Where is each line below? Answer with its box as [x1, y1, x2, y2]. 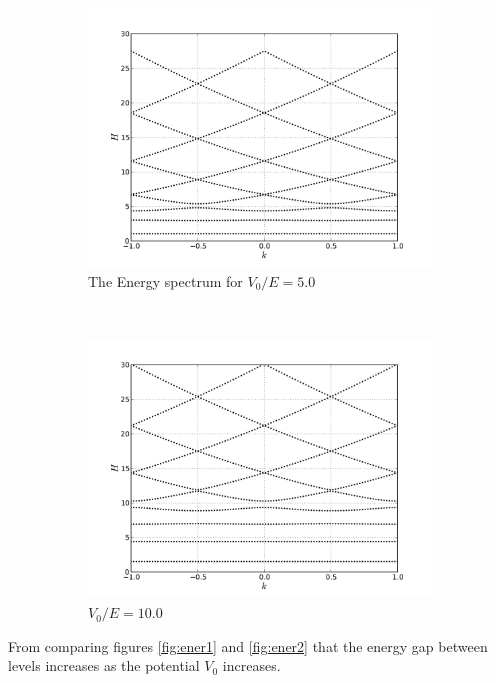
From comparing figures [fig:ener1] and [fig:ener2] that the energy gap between [8, 635, 488, 656]
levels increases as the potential [8, 655, 200, 676]
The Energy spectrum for [88, 270, 243, 291]
